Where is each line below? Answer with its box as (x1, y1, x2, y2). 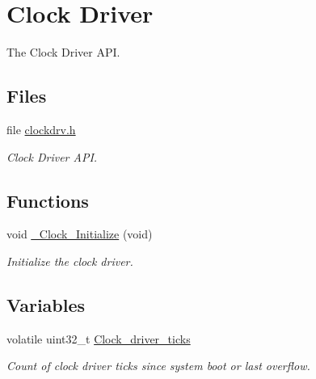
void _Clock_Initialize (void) (6, 225, 153, 242)
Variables (6, 292, 86, 317)
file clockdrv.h (6, 120, 76, 137)
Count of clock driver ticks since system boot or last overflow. (6, 357, 310, 374)
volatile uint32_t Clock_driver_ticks (6, 330, 191, 347)
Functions (6, 187, 89, 213)
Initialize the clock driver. (6, 252, 133, 269)
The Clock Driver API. (6, 44, 120, 61)
